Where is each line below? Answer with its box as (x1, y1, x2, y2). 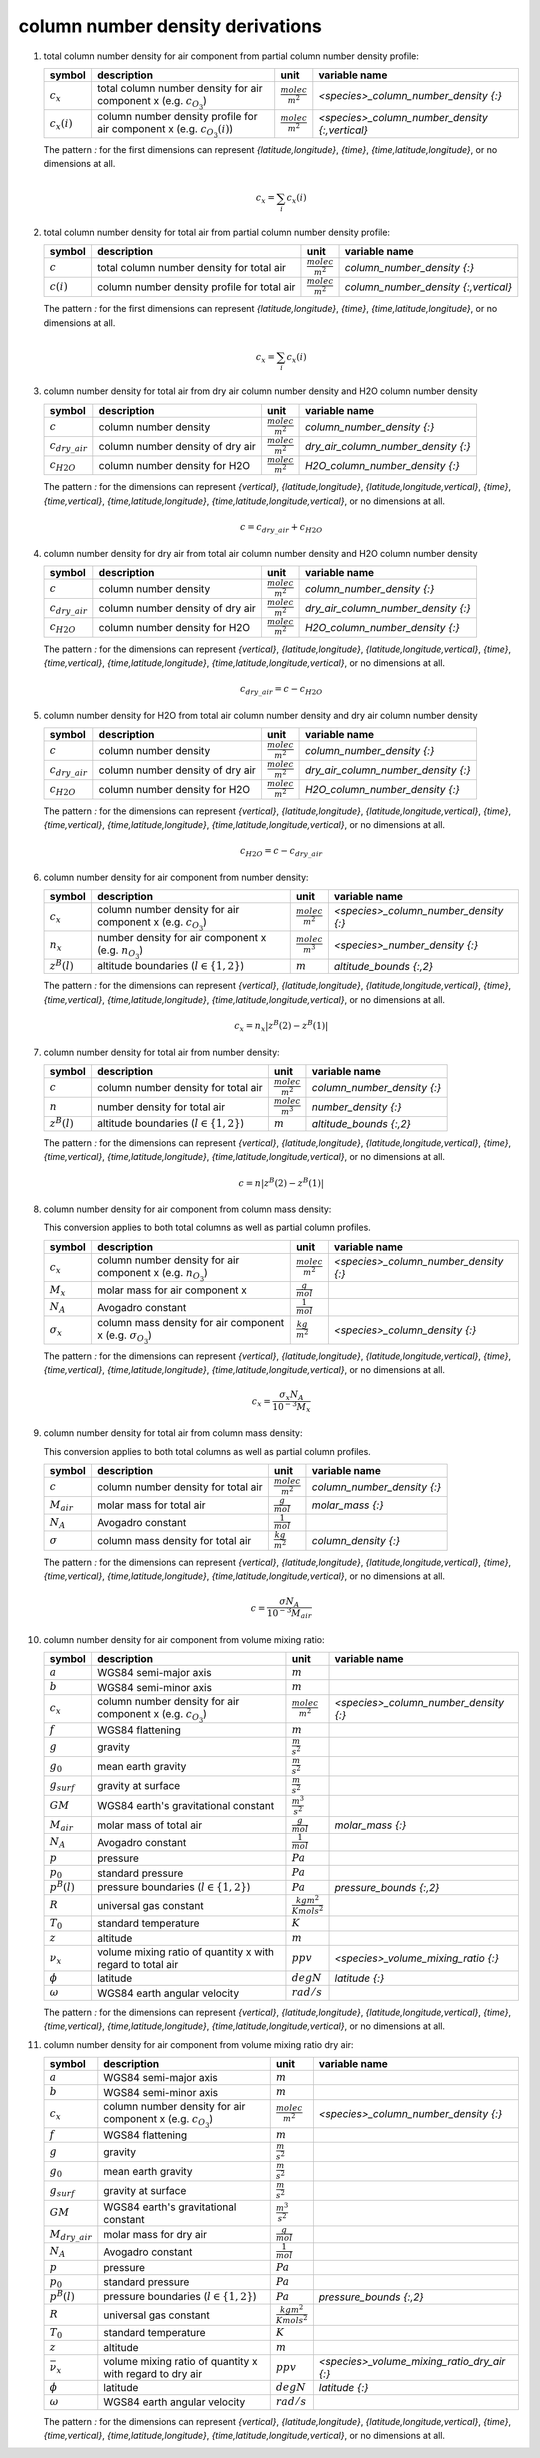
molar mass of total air (96, 1818, 203, 1832)
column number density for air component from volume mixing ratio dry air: (43, 2038, 354, 2050)
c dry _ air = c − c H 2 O (240, 683, 323, 697)
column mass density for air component (96, 1315, 285, 1329)
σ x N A (278, 1389, 304, 1403)
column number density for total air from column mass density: (43, 1427, 303, 1439)
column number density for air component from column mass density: (43, 1203, 332, 1215)
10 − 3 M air (266, 1606, 312, 1621)
